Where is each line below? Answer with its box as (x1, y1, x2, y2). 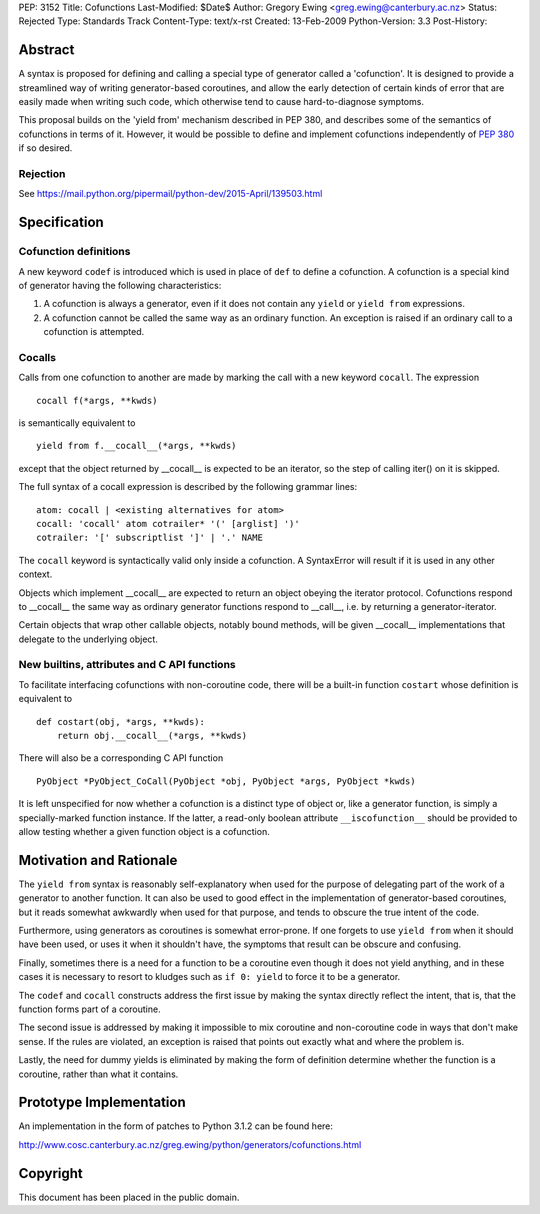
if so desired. (18, 142, 73, 154)
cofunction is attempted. (43, 326, 145, 338)
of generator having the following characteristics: (18, 279, 222, 291)
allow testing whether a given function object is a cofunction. (18, 825, 270, 837)
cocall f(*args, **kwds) (36, 395, 158, 406)
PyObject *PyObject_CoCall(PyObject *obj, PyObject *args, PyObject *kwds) (36, 775, 416, 787)
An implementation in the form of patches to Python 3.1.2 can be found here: (18, 1120, 334, 1132)
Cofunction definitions (18, 245, 131, 259)
